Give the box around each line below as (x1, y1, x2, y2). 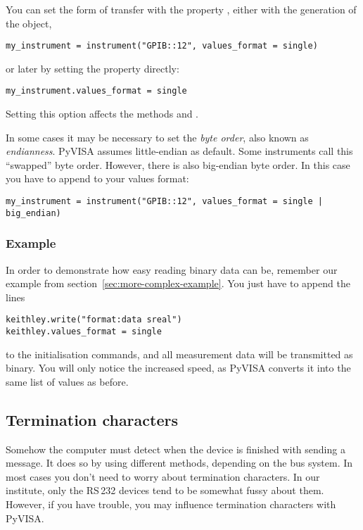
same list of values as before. (6, 374, 129, 389)
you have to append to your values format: (6, 171, 189, 186)
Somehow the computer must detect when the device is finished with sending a (6, 441, 345, 456)
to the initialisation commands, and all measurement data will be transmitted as (6, 346, 353, 361)
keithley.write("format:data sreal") (6, 315, 182, 325)
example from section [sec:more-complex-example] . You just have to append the (6, 276, 350, 291)
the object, (6, 15, 52, 30)
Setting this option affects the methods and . (6, 106, 199, 121)
